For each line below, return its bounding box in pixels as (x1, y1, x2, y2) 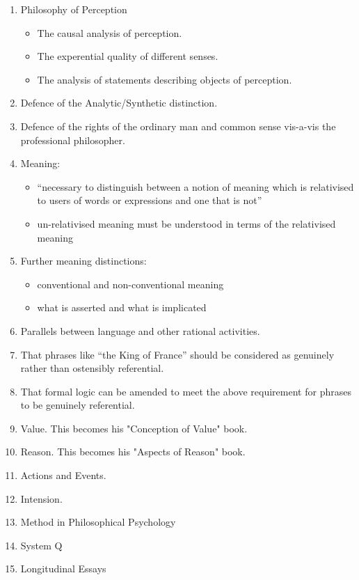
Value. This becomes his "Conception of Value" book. (20, 421, 248, 435)
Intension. (20, 491, 63, 505)
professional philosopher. (20, 132, 125, 147)
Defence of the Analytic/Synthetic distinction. (20, 95, 218, 110)
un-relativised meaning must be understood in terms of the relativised (37, 216, 336, 230)
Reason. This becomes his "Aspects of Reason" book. (20, 444, 246, 459)
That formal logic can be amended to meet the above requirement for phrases (20, 384, 351, 398)
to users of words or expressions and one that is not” (37, 193, 262, 207)
